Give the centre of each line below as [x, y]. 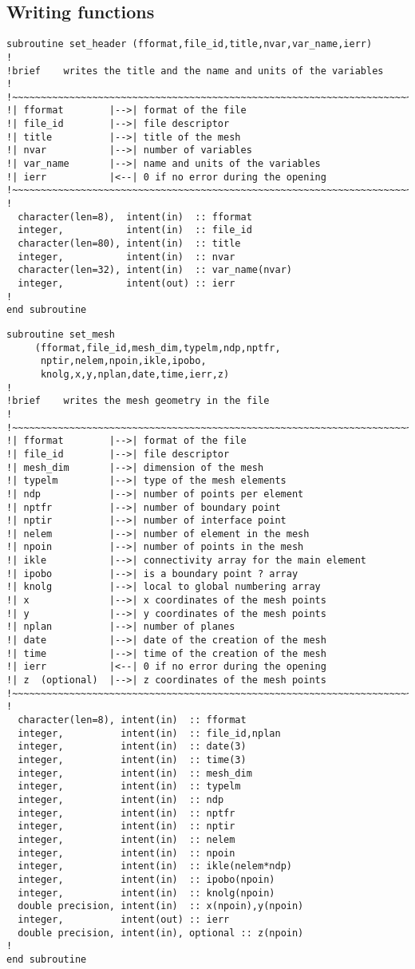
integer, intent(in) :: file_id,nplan [149, 733]
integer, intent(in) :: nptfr [126, 813]
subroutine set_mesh [61, 334]
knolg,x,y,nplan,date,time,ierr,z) [135, 374]
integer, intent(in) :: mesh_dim [135, 773]
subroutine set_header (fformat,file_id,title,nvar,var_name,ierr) [190, 44]
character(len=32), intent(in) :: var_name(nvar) [155, 270]
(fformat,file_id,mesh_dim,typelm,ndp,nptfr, [158, 348]
